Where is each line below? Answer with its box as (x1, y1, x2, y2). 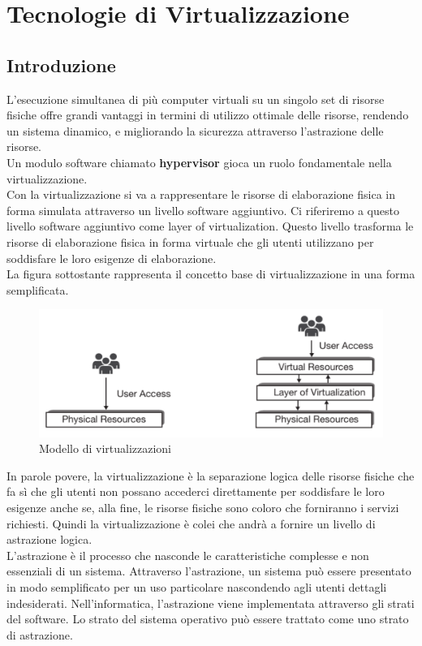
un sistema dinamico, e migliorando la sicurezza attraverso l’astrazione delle (6, 122, 384, 139)
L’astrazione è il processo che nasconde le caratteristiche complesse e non (6, 546, 369, 563)
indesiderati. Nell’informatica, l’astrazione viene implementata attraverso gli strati (6, 594, 415, 611)
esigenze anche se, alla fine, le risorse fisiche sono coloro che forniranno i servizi (6, 499, 399, 516)
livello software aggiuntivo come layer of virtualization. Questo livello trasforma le (6, 217, 414, 235)
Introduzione (6, 52, 116, 77)
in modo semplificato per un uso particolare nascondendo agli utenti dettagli (6, 578, 387, 595)
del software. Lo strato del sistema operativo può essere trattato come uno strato (6, 610, 409, 627)
